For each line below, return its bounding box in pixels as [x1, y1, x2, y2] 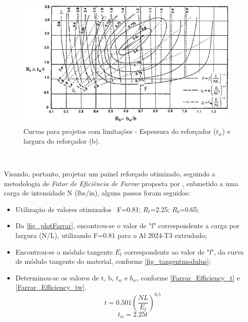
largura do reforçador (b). [23, 135, 100, 146]
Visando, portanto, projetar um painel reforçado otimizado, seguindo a [4, 169, 215, 179]
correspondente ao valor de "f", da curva [124, 246, 244, 257]
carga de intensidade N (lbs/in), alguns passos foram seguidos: [4, 188, 190, 198]
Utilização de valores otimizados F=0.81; [15, 204, 141, 214]
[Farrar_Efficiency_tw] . [15, 282, 87, 292]
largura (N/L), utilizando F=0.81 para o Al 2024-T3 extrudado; [15, 230, 207, 240]
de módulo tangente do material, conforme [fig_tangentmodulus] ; [15, 256, 211, 266]
